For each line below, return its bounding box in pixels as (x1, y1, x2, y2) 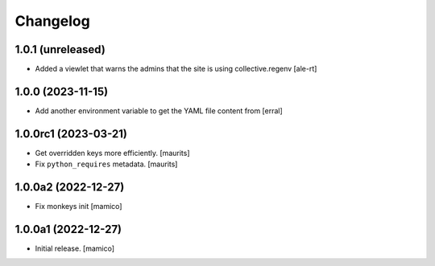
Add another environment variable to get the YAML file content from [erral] (35, 105, 284, 116)
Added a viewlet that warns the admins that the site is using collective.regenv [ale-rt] (35, 64, 317, 74)
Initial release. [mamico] (35, 243, 115, 253)
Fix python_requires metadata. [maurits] (35, 159, 178, 169)
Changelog (14, 12, 90, 30)
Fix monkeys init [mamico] (35, 202, 122, 211)
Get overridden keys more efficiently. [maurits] (35, 148, 190, 158)
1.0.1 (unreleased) (14, 43, 106, 56)
